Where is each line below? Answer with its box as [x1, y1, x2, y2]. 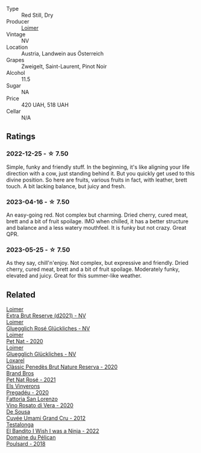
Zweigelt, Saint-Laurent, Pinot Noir [21, 63, 107, 70]
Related [6, 290, 36, 300]
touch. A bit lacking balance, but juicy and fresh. [6, 182, 126, 189]
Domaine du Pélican [6, 434, 56, 441]
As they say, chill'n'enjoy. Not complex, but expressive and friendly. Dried [6, 259, 188, 267]
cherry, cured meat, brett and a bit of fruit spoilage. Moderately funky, [6, 265, 180, 273]
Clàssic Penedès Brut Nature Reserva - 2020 [6, 363, 118, 370]
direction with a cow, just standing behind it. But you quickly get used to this [6, 169, 195, 177]
